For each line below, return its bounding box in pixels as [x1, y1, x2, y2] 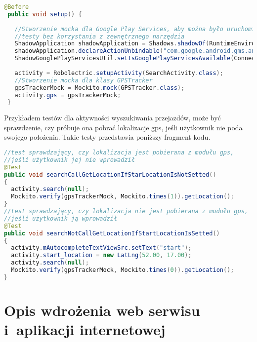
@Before [4, 3, 29, 10]
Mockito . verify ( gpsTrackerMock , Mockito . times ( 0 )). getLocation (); [11, 266, 234, 274]
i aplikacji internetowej [4, 319, 166, 340]
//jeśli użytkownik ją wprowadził [4, 215, 118, 222]
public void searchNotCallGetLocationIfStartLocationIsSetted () [4, 229, 220, 237]
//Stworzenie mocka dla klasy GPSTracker [14, 76, 153, 84]
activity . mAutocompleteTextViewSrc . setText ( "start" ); [11, 244, 192, 252]
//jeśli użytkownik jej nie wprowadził [4, 156, 135, 163]
